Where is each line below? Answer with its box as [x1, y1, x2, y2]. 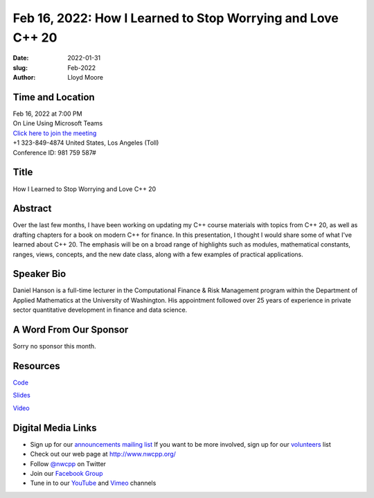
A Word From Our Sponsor [12, 324, 129, 336]
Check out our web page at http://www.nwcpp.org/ [30, 450, 177, 459]
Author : [12, 73, 36, 82]
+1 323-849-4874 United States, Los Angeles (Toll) [12, 139, 159, 147]
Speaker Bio [12, 268, 66, 280]
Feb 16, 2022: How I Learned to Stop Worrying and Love [12, 10, 339, 26]
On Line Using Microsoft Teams [12, 119, 103, 127]
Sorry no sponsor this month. [12, 342, 96, 350]
